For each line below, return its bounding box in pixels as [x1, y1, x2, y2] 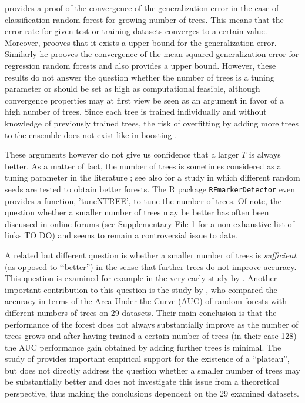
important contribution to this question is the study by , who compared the [5, 283, 277, 295]
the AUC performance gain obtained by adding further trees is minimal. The [5, 341, 281, 353]
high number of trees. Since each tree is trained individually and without [5, 105, 267, 118]
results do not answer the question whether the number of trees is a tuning [5, 71, 274, 83]
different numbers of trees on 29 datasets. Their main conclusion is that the [5, 306, 277, 318]
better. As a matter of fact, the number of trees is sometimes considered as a [5, 159, 281, 172]
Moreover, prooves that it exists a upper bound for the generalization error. [5, 36, 277, 48]
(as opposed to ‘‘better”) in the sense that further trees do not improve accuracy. [5, 260, 297, 272]
